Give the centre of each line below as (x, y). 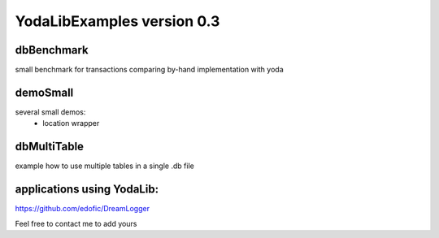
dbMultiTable (50, 147)
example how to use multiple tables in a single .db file (104, 166)
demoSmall (44, 92)
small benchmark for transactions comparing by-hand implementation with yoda (149, 70)
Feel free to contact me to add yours (76, 223)
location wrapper (71, 123)
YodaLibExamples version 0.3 (117, 21)
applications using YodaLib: (87, 190)
